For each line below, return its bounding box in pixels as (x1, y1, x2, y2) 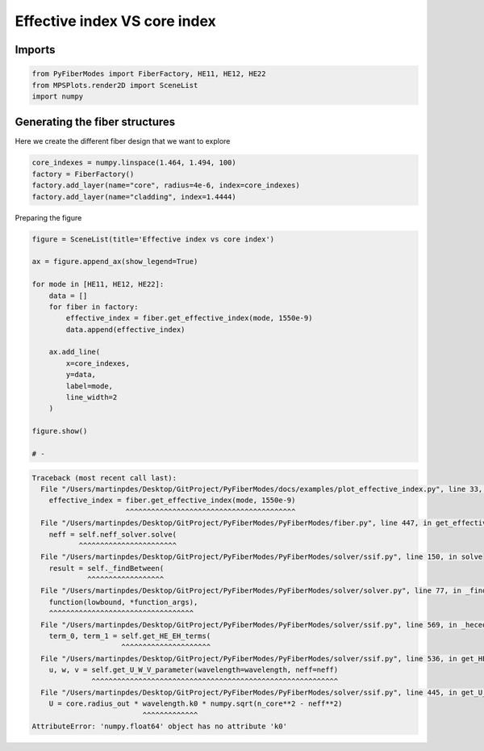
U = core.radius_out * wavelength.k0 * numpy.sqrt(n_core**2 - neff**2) (48, 699, 343, 708)
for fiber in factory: (48, 302, 139, 311)
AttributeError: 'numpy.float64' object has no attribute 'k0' (31, 722, 288, 731)
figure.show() (31, 426, 88, 436)
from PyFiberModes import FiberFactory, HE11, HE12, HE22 (31, 69, 266, 78)
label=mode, (65, 381, 113, 391)
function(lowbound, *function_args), (48, 598, 198, 606)
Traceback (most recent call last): (31, 473, 177, 482)
